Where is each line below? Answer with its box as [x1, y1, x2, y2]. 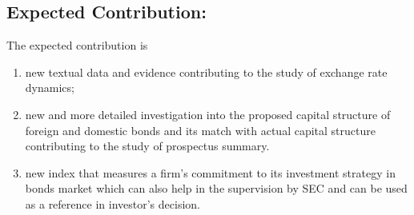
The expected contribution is [6, 37, 148, 54]
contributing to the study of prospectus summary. [25, 137, 270, 154]
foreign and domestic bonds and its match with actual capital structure [25, 121, 376, 138]
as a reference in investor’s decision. [25, 195, 200, 212]
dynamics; [25, 79, 74, 96]
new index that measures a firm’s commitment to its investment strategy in [25, 164, 396, 181]
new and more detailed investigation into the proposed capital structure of [25, 106, 391, 122]
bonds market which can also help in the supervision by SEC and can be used [25, 180, 408, 197]
